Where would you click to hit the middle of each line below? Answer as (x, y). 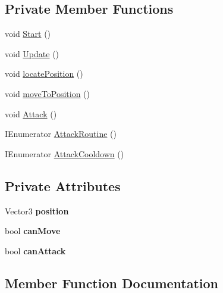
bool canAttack (35, 250)
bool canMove (33, 231)
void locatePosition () (44, 74)
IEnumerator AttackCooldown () (65, 153)
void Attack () (31, 113)
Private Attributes (63, 186)
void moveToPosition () (48, 93)
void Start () (28, 34)
